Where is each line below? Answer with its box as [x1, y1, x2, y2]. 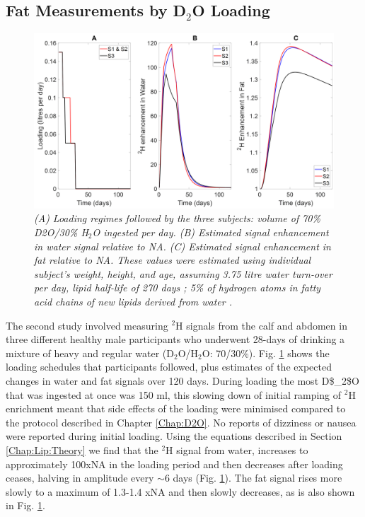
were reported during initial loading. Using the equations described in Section [6, 429, 342, 443]
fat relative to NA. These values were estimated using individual [34, 252, 311, 267]
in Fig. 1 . [6, 498, 45, 513]
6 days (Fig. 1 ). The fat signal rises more [164, 470, 342, 485]
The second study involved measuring [6, 318, 168, 332]
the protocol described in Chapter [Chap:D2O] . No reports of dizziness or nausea [6, 414, 357, 429]
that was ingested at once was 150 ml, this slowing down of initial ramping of [6, 387, 342, 402]
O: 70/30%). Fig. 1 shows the [202, 345, 330, 360]
